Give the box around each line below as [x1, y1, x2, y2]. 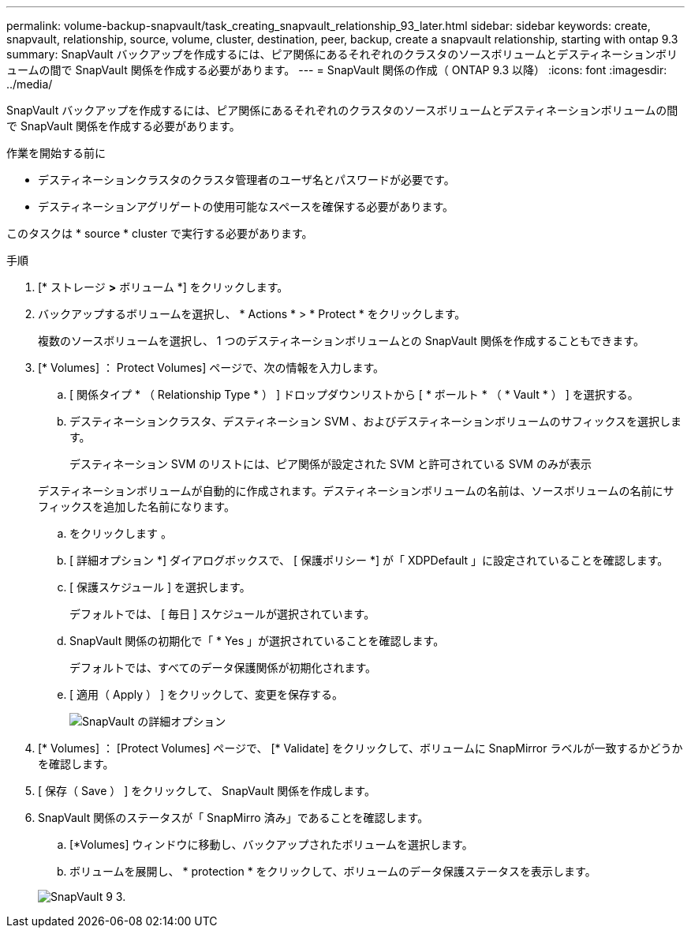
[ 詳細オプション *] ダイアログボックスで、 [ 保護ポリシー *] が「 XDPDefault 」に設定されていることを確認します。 [69, 553, 669, 567]
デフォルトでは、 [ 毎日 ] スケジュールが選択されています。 [69, 607, 375, 621]
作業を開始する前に [6, 146, 106, 159]
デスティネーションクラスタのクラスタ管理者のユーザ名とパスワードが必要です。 [38, 173, 455, 186]
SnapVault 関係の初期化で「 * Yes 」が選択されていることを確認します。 [69, 634, 445, 647]
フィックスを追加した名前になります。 [38, 500, 235, 513]
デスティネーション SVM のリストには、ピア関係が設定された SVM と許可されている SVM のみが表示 [69, 457, 592, 471]
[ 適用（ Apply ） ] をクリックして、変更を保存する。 [69, 688, 343, 701]
